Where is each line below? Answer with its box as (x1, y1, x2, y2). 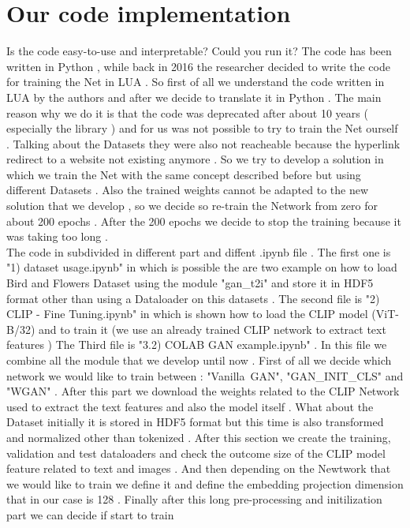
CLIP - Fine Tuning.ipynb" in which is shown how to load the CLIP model (6, 305, 368, 322)
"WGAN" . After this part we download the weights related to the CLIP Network (6, 383, 400, 399)
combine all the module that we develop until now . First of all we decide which (6, 352, 392, 368)
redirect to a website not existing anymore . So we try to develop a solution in (6, 151, 384, 167)
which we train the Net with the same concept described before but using (6, 166, 361, 182)
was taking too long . (6, 228, 108, 245)
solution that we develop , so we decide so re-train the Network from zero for (6, 197, 378, 214)
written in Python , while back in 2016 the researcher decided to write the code (6, 58, 390, 74)
